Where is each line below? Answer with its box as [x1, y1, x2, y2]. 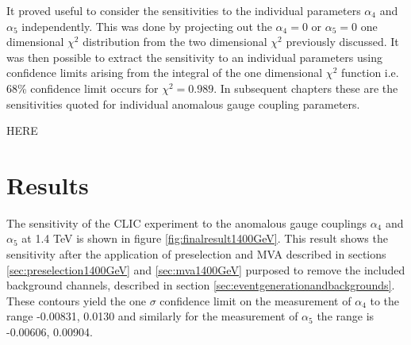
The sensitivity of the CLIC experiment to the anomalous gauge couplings [6, 214, 367, 231]
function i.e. [340, 64, 399, 81]
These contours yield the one [6, 292, 146, 309]
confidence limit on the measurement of [159, 292, 351, 309]
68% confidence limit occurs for [6, 79, 159, 96]
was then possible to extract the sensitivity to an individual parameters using [6, 48, 382, 65]
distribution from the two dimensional [83, 33, 267, 50]
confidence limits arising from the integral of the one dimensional [6, 64, 323, 81]
